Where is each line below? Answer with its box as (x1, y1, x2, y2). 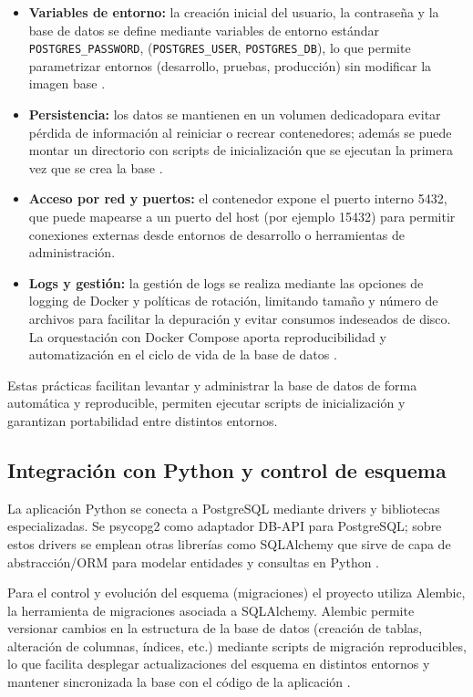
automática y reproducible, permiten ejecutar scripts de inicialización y (7, 393, 406, 412)
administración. (28, 243, 116, 262)
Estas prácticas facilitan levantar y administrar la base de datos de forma (7, 375, 417, 394)
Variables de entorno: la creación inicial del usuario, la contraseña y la (28, 3, 439, 21)
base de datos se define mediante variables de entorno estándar (28, 20, 380, 39)
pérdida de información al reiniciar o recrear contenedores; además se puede (28, 122, 452, 141)
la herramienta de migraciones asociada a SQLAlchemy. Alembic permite (7, 600, 415, 619)
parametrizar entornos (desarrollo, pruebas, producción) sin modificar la (28, 56, 432, 75)
